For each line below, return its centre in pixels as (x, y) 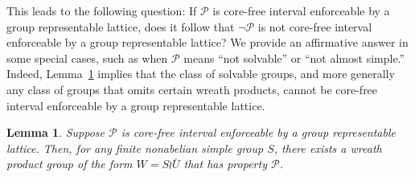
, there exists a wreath (328, 148)
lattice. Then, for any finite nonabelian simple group (135, 148)
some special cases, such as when (87, 58)
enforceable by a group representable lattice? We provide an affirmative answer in (207, 42)
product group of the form (70, 164)
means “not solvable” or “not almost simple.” (294, 58)
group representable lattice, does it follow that (121, 26)
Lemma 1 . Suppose (56, 132)
